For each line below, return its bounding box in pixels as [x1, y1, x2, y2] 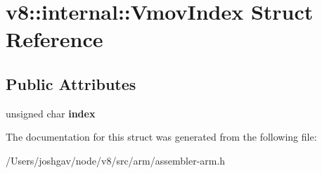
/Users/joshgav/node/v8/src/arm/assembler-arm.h [6, 153, 226, 167]
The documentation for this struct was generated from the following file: [6, 129, 317, 144]
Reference [6, 25, 103, 53]
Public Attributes [6, 72, 136, 94]
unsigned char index [6, 105, 96, 120]
